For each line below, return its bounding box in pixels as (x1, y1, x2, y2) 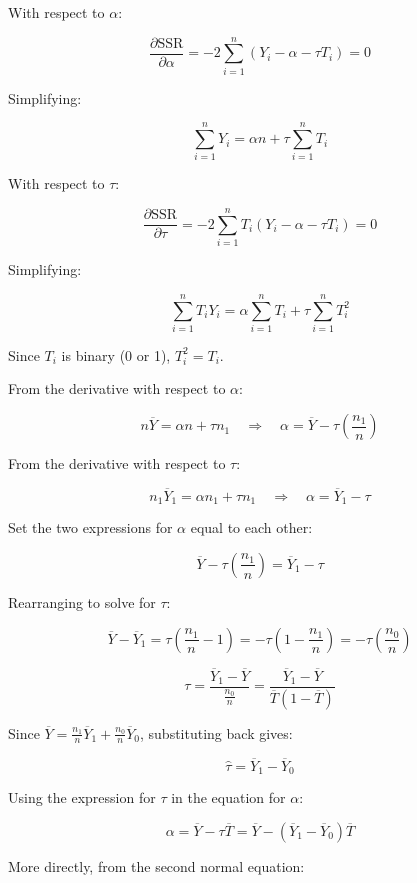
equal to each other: (190, 517, 313, 538)
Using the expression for (8, 787, 156, 808)
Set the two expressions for (8, 517, 173, 538)
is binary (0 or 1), (61, 344, 171, 365)
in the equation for (171, 787, 286, 808)
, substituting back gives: (140, 722, 293, 743)
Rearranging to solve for (8, 591, 156, 612)
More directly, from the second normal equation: (8, 855, 305, 876)
